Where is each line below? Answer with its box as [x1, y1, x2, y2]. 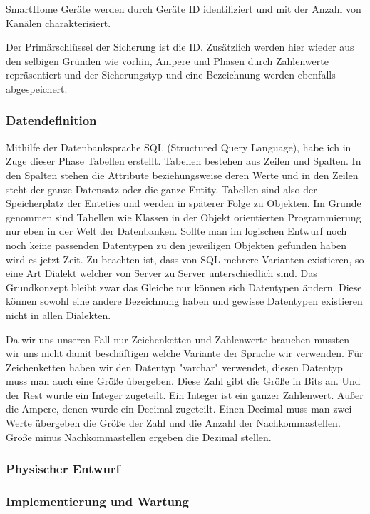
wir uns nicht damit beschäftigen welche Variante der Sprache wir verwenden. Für [6, 346, 364, 361]
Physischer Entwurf [6, 460, 120, 478]
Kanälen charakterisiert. [6, 15, 111, 30]
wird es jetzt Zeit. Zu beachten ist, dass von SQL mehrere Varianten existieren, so [6, 251, 364, 266]
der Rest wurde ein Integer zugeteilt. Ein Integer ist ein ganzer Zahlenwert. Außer [6, 387, 364, 402]
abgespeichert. [6, 81, 68, 96]
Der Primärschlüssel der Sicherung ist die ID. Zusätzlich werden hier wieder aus [6, 39, 354, 54]
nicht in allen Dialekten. [6, 307, 111, 322]
